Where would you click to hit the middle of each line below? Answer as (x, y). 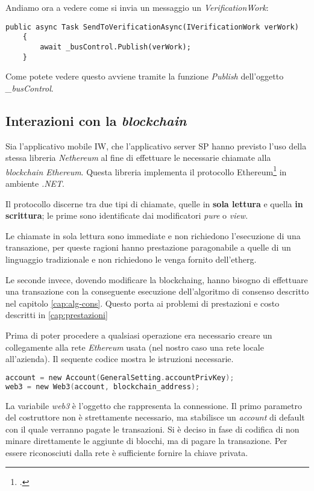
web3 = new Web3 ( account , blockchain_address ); (103, 386)
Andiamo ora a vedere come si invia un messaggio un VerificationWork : (137, 7)
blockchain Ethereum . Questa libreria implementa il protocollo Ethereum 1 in (146, 170)
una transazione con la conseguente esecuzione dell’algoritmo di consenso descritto (157, 291)
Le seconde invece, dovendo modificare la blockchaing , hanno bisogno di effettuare (157, 279)
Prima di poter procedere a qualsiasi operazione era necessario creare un (139, 335)
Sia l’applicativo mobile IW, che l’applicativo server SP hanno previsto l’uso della (156, 145)
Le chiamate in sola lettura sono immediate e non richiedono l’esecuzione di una (153, 235)
